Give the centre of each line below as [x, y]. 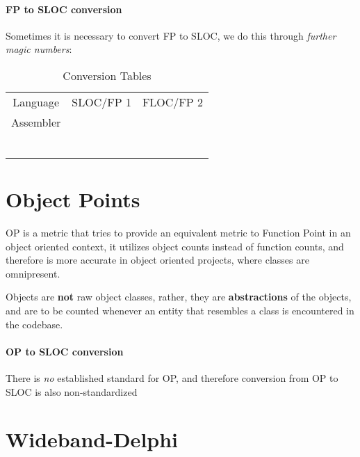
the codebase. [34, 324]
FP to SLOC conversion [64, 9]
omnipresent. [33, 273]
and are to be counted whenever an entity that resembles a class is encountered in [180, 311]
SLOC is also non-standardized [72, 391]
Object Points [73, 199]
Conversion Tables [107, 75]
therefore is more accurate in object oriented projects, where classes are [157, 260]
